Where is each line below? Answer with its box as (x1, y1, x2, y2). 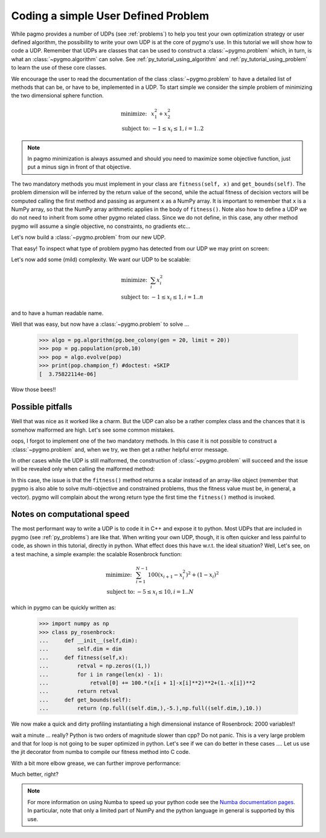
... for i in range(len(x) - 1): (39, 671, 164, 678)
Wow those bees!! (11, 386, 56, 393)
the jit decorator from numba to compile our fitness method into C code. (11, 749, 190, 756)
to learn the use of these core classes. (11, 64, 107, 71)
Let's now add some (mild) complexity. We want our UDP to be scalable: (11, 256, 191, 263)
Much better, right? (11, 771, 59, 778)
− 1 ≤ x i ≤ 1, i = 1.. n (151, 294, 203, 302)
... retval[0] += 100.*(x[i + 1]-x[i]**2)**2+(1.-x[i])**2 (39, 679, 256, 686)
